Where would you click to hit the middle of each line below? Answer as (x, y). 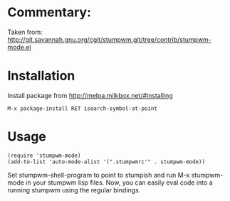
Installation (41, 76)
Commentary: (49, 12)
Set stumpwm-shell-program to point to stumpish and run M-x (99, 175)
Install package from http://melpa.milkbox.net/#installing (90, 95)
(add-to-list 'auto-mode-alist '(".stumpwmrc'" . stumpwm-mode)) (106, 162)
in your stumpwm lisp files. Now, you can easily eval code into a (120, 183)
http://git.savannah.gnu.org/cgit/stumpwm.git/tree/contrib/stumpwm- (109, 39)
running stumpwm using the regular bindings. (74, 190)
